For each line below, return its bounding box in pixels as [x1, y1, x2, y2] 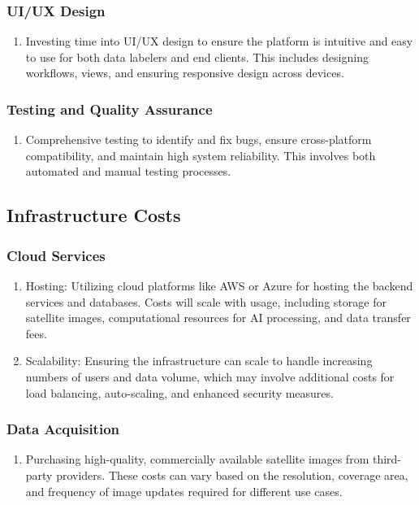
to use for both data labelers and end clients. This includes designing [25, 48, 369, 65]
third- [372, 451, 402, 468]
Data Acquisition [6, 419, 119, 439]
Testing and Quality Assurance [6, 98, 213, 119]
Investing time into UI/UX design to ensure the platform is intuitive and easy [25, 33, 413, 50]
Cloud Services [6, 245, 106, 265]
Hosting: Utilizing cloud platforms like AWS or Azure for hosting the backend [25, 277, 413, 294]
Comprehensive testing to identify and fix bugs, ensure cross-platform [25, 131, 372, 148]
